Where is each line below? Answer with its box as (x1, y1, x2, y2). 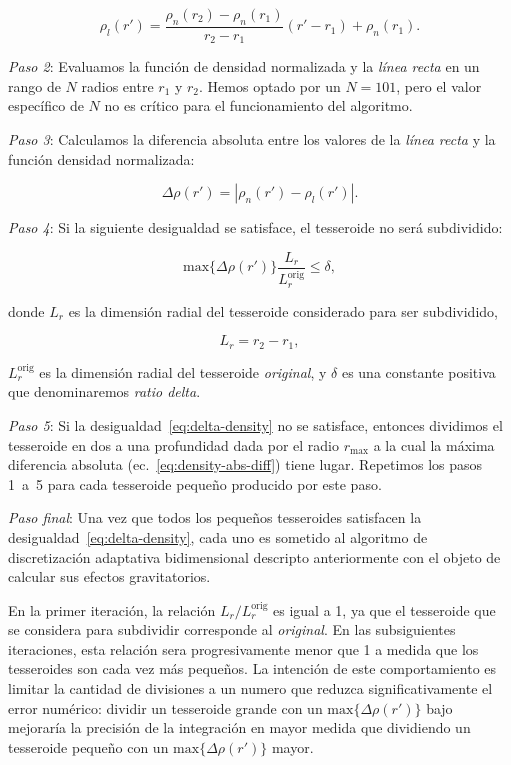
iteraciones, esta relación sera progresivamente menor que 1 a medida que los (8, 638, 479, 659)
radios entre (81, 75, 154, 96)
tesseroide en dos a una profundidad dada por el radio (8, 434, 339, 455)
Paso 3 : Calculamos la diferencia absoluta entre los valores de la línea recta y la (8, 129, 496, 150)
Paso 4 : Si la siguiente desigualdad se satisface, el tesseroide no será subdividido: (8, 217, 503, 238)
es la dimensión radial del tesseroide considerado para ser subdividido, (68, 300, 498, 321)
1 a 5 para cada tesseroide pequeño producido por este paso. (8, 473, 382, 494)
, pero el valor (396, 75, 482, 96)
